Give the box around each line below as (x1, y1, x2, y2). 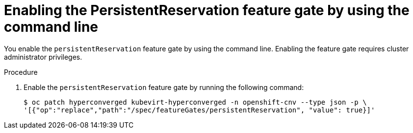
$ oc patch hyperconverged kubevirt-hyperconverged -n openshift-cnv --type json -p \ (24, 98, 367, 106)
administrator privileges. (4, 52, 82, 61)
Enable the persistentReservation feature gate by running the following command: (24, 83, 304, 91)
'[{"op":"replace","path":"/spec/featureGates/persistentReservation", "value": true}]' (24, 106, 375, 114)
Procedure (4, 67, 38, 76)
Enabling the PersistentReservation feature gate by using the (4, 2, 410, 19)
